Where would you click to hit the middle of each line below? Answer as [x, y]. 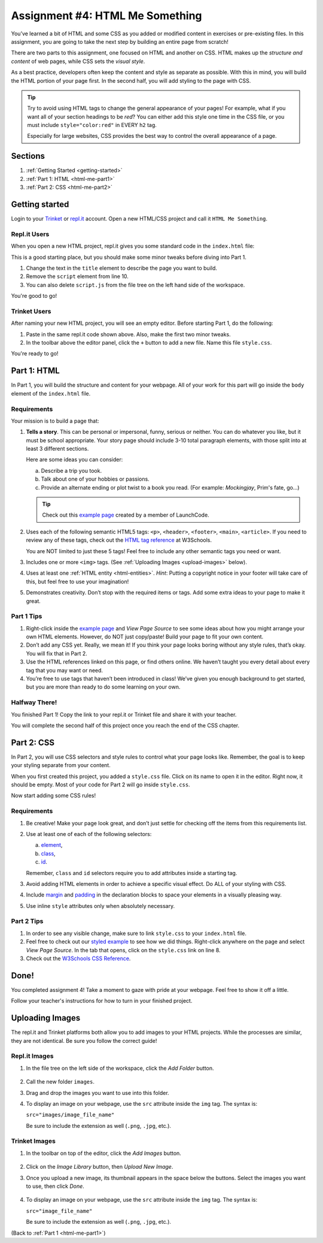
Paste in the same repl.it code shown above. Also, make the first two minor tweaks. [129, 334]
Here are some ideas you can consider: [74, 460]
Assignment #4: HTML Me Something [107, 16]
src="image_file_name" [59, 1211]
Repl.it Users [30, 234]
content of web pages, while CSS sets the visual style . [78, 61]
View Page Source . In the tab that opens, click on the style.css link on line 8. [123, 950]
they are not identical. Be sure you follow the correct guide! [84, 1040]
